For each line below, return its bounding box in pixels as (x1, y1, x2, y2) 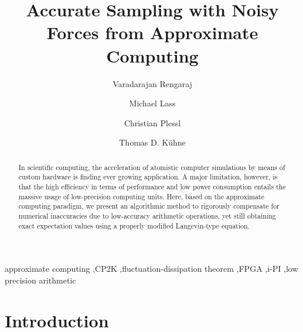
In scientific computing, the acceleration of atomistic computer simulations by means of (18, 162, 285, 172)
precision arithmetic (5, 274, 76, 286)
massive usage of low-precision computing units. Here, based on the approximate (18, 191, 264, 201)
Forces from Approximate (46, 20, 258, 44)
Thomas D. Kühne (119, 136, 186, 148)
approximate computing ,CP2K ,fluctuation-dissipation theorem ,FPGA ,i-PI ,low (5, 262, 298, 275)
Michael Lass (129, 97, 176, 109)
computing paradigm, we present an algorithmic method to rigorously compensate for (18, 201, 280, 211)
